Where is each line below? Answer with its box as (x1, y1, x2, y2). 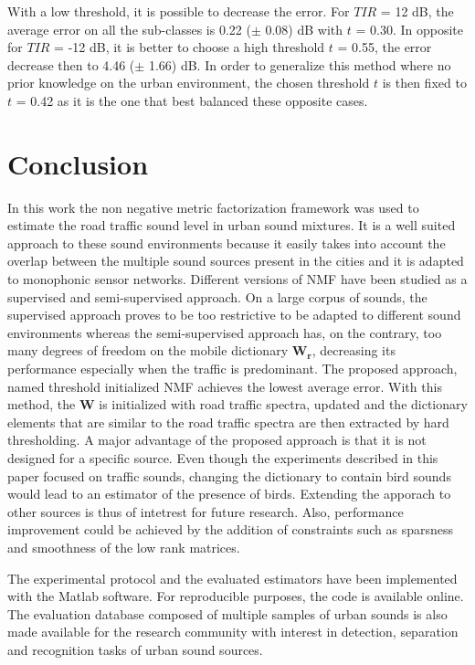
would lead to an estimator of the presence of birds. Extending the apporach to (7, 484, 451, 503)
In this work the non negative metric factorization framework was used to (7, 197, 419, 216)
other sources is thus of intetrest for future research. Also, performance (7, 501, 404, 521)
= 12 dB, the (380, 2, 454, 20)
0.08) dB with (265, 19, 343, 38)
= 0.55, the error (337, 37, 432, 57)
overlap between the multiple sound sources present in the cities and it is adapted (7, 251, 464, 270)
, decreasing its (311, 341, 396, 360)
